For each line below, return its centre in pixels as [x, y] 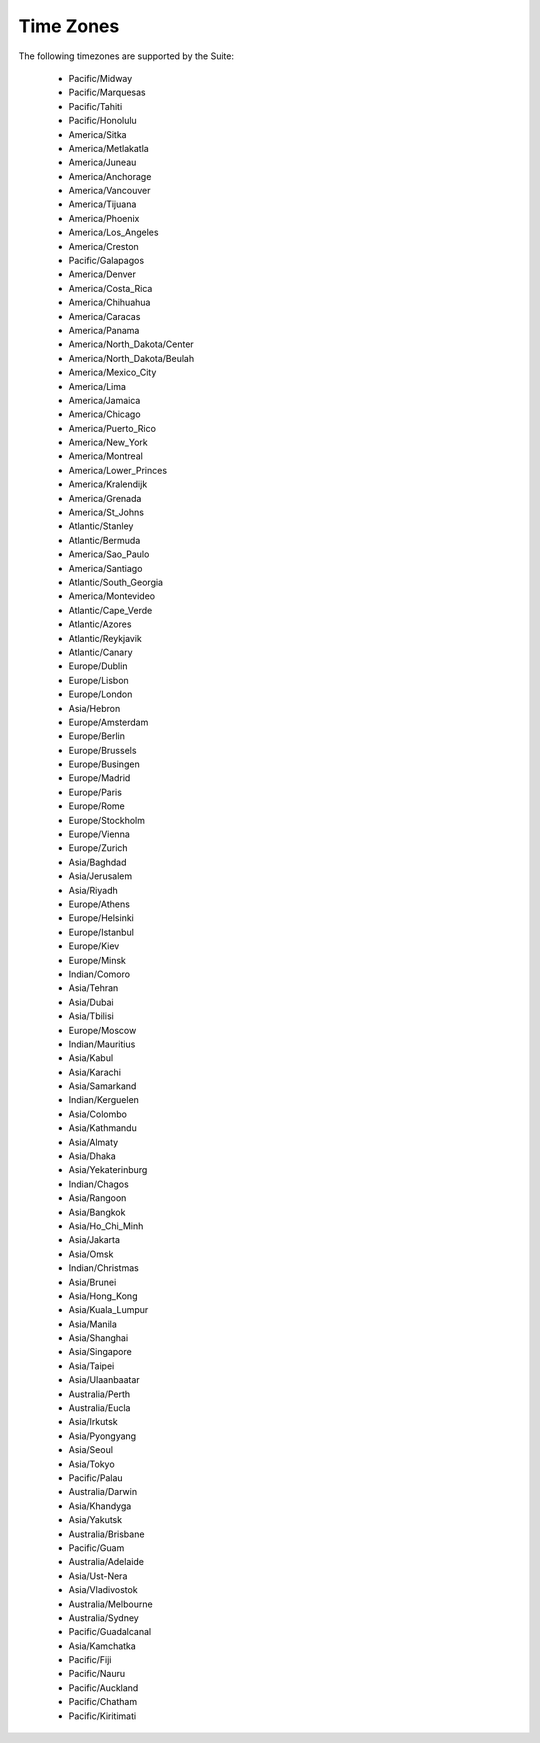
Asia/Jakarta [94, 1240]
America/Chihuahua [109, 302]
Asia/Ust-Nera [98, 1576]
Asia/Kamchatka [102, 1646]
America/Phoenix [104, 218]
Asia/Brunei [92, 1282]
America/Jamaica [104, 400]
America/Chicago [104, 414]
